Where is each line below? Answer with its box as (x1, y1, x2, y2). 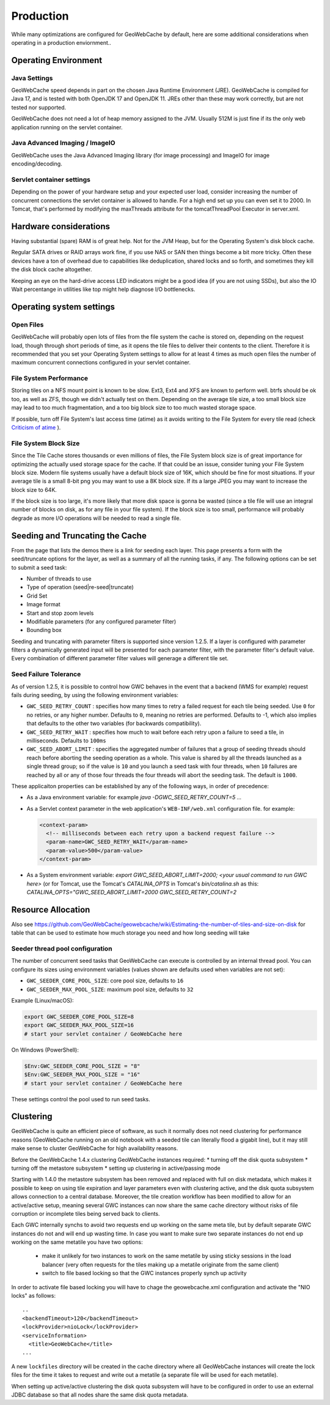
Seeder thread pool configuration (11, 944, 112, 953)
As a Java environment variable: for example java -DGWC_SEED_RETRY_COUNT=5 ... (26, 794, 242, 801)
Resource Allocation (11, 904, 90, 915)
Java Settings (11, 73, 53, 82)
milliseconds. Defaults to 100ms (26, 737, 106, 744)
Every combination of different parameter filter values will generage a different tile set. (11, 655, 229, 662)
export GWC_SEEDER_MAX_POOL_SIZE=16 (24, 1022, 134, 1029)
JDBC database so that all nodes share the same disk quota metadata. (11, 1391, 189, 1398)
